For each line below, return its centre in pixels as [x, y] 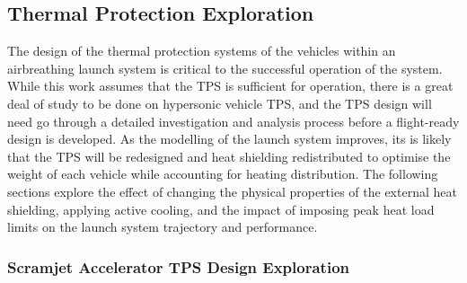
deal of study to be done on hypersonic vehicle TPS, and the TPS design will [220, 103]
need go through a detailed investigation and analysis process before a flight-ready [233, 121]
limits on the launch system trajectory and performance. [163, 227]
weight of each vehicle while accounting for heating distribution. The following [223, 174]
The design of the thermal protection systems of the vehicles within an [202, 51]
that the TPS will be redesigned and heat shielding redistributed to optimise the [229, 156]
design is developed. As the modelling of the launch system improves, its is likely [229, 139]
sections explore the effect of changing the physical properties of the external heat [232, 191]
